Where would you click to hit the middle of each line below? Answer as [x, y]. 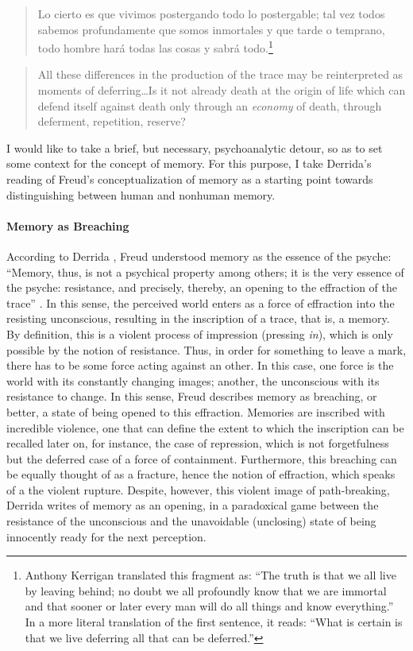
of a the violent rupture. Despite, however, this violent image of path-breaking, [198, 489]
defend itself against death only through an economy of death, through [210, 105]
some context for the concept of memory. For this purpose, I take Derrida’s [189, 163]
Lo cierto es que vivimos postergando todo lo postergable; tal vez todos [211, 14]
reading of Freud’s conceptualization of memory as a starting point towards [190, 179]
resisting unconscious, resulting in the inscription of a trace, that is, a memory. [198, 318]
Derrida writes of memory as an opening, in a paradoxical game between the [193, 505]
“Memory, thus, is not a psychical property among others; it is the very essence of [205, 271]
